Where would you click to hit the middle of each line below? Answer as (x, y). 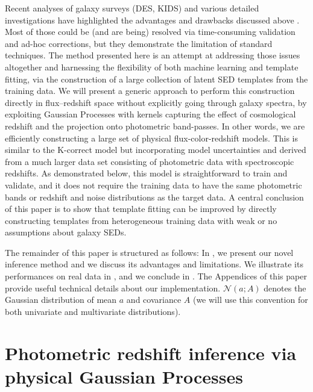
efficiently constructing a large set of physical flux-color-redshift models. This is (152, 138)
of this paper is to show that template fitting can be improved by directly (141, 209)
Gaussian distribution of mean (61, 300)
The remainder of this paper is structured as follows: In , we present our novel (149, 252)
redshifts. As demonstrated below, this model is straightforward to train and (146, 173)
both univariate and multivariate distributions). (93, 311)
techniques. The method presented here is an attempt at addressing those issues (153, 55)
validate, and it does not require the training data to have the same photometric (153, 185)
